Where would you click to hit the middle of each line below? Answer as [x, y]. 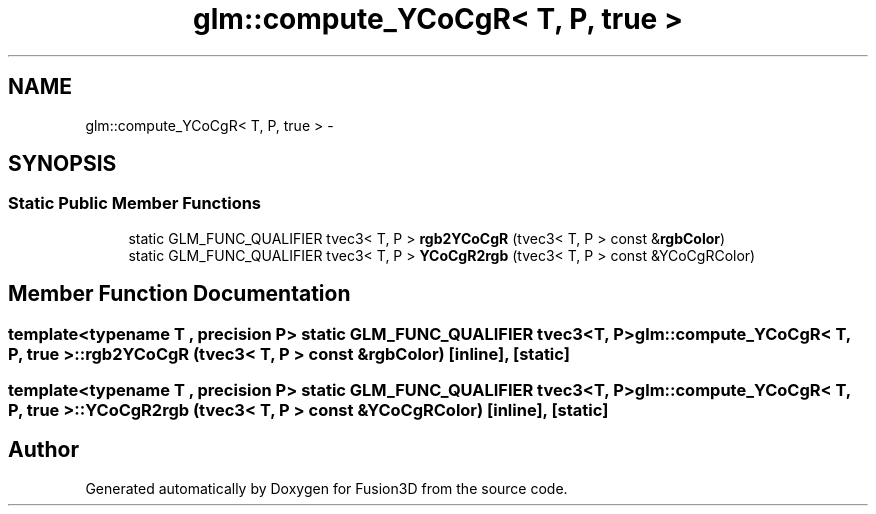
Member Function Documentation [179, 294]
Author [43, 450]
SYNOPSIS [62, 164]
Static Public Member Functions [135, 203]
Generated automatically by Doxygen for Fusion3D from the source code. [326, 488]
